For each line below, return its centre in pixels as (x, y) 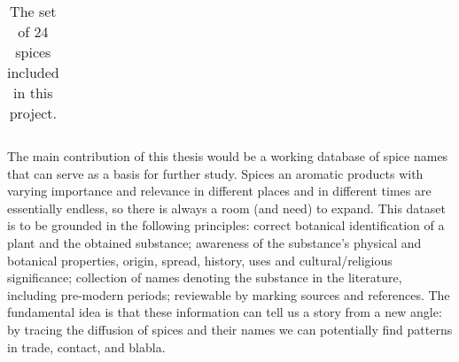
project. (33, 113)
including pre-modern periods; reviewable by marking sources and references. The (229, 294)
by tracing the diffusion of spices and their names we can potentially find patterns (230, 329)
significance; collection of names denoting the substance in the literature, (205, 277)
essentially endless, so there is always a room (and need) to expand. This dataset (226, 208)
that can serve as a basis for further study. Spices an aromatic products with (215, 173)
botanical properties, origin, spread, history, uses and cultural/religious (200, 260)
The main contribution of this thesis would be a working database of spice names (228, 156)
